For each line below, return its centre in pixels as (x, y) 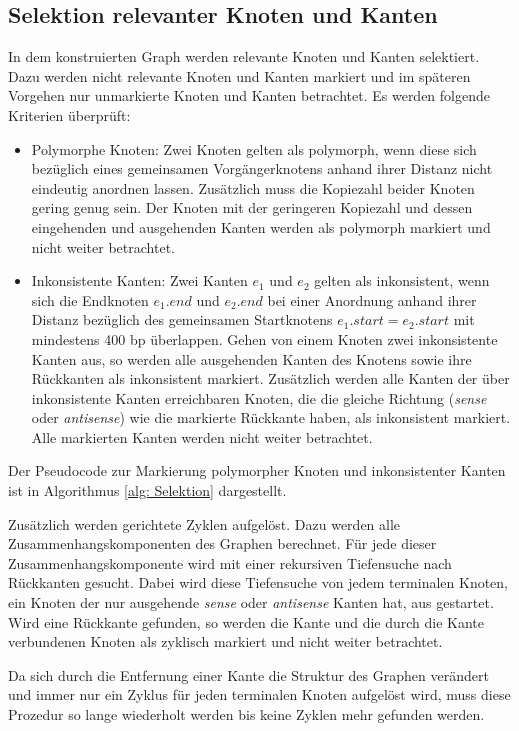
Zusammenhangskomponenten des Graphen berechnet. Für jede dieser (222, 543)
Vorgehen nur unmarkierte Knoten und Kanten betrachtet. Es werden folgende (249, 95)
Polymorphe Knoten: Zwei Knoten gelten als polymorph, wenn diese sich (254, 148)
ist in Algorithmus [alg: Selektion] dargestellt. (147, 490)
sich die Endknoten (90, 299)
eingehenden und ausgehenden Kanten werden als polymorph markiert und (261, 226)
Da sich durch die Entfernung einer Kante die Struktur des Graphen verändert (248, 674)
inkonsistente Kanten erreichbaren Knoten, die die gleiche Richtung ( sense (259, 397)
